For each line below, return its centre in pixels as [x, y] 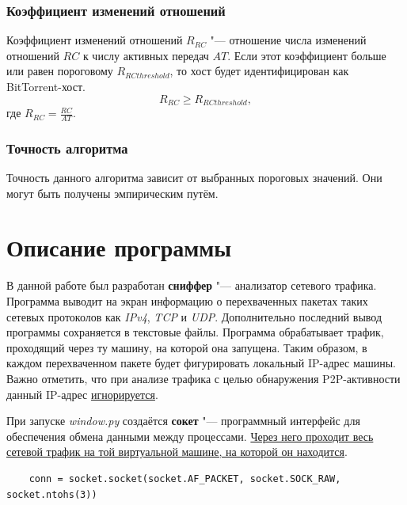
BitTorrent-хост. [46, 86]
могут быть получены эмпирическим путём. [112, 193]
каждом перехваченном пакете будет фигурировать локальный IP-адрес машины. [201, 363]
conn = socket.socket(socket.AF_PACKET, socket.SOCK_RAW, [185, 478]
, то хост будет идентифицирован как [259, 71]
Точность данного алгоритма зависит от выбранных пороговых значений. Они [194, 178]
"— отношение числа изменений [288, 40]
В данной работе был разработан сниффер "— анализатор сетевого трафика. [192, 285]
